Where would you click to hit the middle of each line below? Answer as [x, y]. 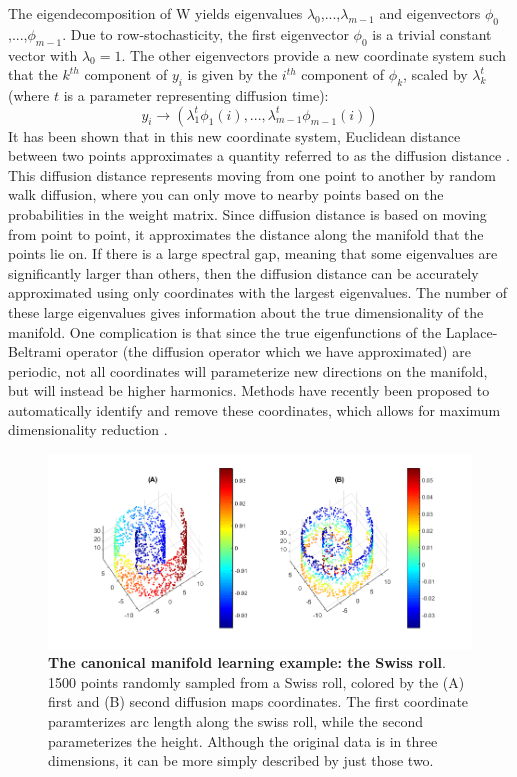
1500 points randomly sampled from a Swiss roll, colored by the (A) [256, 681]
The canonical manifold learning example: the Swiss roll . [247, 662]
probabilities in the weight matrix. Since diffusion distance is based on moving [247, 213]
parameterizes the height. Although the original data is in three [243, 740]
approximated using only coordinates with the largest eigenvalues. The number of [258, 292]
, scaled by [435, 74]
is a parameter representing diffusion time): [196, 94]
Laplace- [471, 331]
